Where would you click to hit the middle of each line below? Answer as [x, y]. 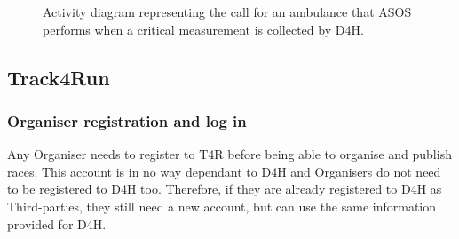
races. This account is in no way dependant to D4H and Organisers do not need [224, 171]
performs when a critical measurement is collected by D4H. [203, 29]
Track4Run [59, 77]
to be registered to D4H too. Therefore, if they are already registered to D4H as [225, 189]
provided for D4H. [57, 223]
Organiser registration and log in [127, 120]
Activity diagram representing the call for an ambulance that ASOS [227, 12]
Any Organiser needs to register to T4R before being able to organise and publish [229, 154]
